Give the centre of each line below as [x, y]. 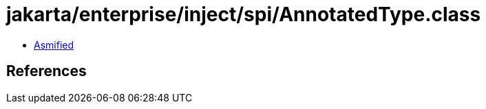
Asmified [54, 45]
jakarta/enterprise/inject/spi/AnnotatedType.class [244, 14]
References [46, 71]
